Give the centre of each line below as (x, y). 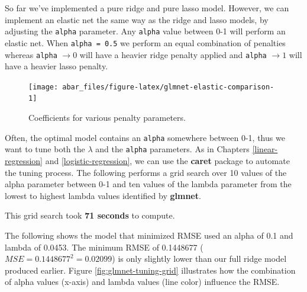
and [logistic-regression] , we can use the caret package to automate (167, 160)
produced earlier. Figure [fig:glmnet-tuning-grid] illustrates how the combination (150, 270)
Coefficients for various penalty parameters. (107, 118)
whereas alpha (31, 54)
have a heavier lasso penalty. (56, 66)
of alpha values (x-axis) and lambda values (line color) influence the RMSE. (142, 282)
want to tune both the (45, 149)
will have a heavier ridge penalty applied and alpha (173, 54)
